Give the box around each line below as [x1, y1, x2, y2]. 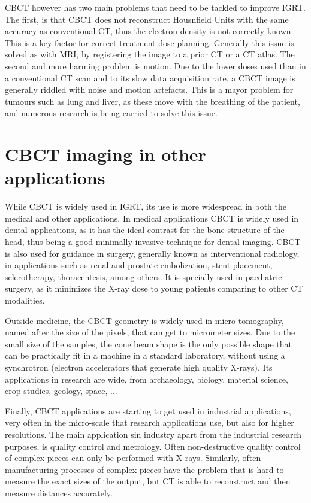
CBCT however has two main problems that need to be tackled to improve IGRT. [5, 1, 306, 13]
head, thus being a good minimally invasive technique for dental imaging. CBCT [5, 235, 301, 248]
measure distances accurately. [5, 486, 113, 499]
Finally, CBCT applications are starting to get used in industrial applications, [5, 404, 291, 417]
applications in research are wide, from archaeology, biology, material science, [5, 372, 288, 385]
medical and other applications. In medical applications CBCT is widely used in [5, 211, 299, 224]
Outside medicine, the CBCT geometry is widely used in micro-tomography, [5, 314, 284, 326]
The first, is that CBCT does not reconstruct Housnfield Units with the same [5, 13, 289, 25]
